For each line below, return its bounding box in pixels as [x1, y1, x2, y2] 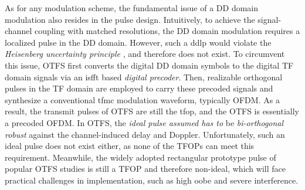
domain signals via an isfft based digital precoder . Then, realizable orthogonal [5, 70, 283, 83]
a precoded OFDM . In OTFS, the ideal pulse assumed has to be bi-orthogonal [5, 116, 284, 128]
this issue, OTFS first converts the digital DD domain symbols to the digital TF [5, 59, 294, 71]
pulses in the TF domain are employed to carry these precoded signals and [5, 82, 273, 94]
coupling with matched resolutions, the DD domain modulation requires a [34, 25, 300, 37]
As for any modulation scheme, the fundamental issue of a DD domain [5, 2, 259, 13]
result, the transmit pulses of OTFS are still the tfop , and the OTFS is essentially [5, 105, 300, 117]
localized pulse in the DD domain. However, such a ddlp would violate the [5, 36, 272, 48]
